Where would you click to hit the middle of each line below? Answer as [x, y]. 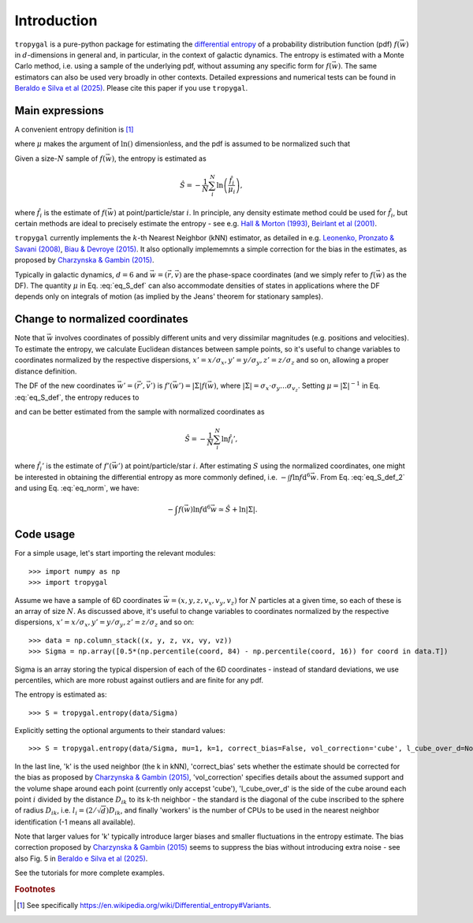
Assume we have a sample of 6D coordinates [88, 600]
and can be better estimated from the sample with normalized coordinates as [140, 412]
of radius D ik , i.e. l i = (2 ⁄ [55, 811]
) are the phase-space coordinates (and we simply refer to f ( [277, 274]
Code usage [45, 535]
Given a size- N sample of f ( [60, 158]
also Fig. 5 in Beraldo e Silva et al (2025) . [81, 858]
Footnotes [35, 889]
